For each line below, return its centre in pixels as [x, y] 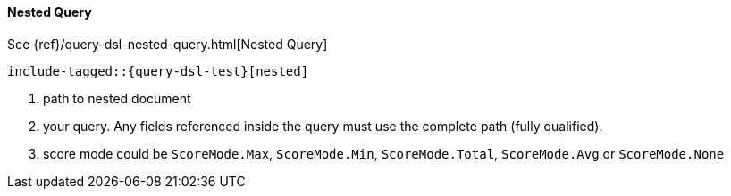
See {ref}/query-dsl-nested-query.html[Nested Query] [168, 44]
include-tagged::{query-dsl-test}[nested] [158, 71]
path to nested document [117, 98]
